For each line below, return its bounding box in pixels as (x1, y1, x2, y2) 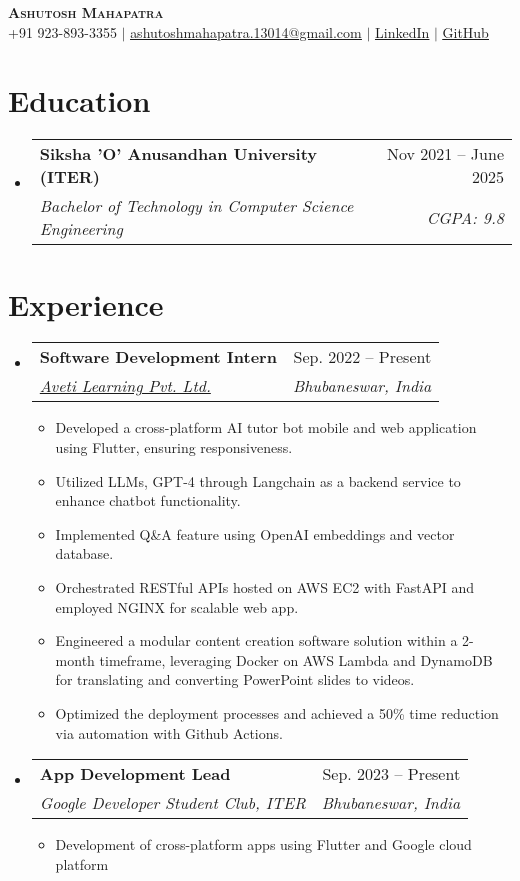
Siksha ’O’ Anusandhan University (39, 142, 317, 166)
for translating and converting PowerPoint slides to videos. (55, 669, 415, 690)
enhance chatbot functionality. (55, 490, 241, 511)
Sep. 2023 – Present (322, 762, 461, 786)
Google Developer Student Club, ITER (39, 791, 306, 815)
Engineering (39, 217, 123, 241)
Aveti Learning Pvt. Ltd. (39, 374, 211, 398)
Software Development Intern (39, 345, 277, 369)
